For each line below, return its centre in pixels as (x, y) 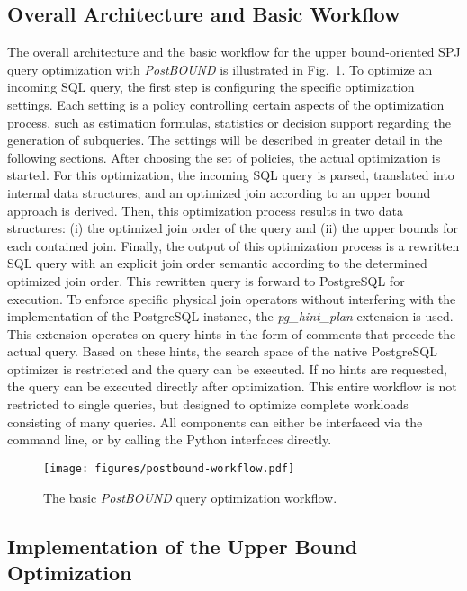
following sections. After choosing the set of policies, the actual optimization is (224, 157)
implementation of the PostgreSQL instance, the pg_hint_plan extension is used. (230, 316)
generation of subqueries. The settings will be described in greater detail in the (225, 140)
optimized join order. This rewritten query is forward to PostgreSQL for (206, 280)
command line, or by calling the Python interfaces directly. (170, 439)
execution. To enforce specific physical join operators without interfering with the (232, 298)
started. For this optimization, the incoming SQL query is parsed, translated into (231, 175)
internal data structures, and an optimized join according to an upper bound (219, 192)
